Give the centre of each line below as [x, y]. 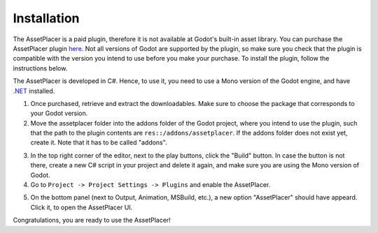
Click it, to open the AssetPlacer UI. [82, 207]
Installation [46, 18]
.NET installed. [34, 91]
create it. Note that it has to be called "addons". [99, 142]
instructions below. [40, 68]
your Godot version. [59, 113]
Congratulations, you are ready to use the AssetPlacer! [92, 220]
